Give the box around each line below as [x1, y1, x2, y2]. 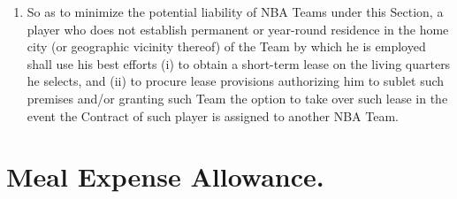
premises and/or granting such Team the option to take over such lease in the [27, 88, 448, 107]
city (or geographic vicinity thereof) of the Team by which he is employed [27, 37, 426, 56]
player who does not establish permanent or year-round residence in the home [27, 19, 449, 38]
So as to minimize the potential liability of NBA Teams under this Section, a [27, 3, 444, 20]
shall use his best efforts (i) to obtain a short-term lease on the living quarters [27, 54, 451, 73]
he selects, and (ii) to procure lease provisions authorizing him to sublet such [27, 72, 445, 90]
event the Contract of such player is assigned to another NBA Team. [27, 106, 399, 125]
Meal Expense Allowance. [6, 158, 324, 195]
